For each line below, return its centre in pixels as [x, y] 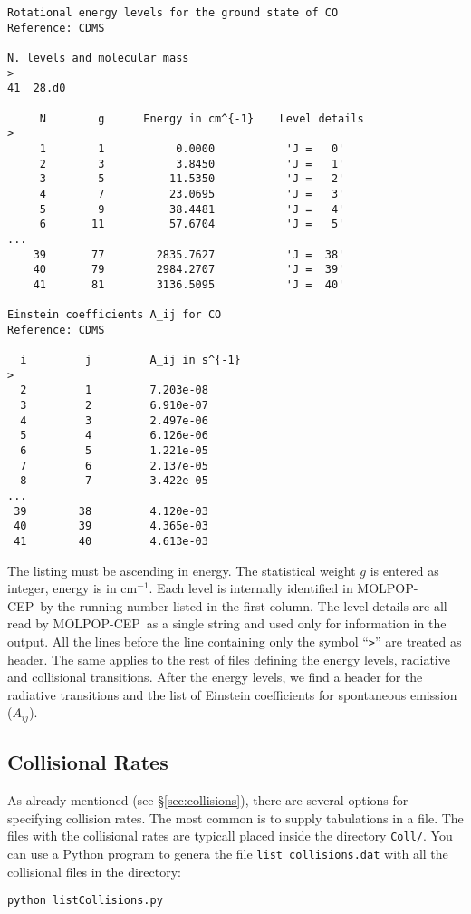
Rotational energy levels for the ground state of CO [173, 13]
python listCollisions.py [85, 901]
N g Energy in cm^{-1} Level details [202, 118]
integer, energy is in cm [72, 588]
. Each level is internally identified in [251, 588]
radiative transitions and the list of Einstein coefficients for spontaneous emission [232, 694]
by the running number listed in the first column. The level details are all [244, 605]
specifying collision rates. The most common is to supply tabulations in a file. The [235, 817]
